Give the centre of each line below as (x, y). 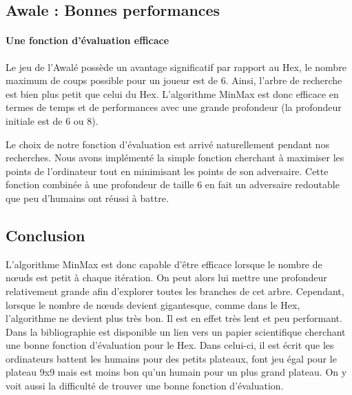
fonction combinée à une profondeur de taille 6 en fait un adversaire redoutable (173, 184)
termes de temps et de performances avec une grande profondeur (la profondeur (174, 107)
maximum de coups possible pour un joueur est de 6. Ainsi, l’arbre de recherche (174, 80)
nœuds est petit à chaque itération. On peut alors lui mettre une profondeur (166, 277)
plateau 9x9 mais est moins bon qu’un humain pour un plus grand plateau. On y (176, 372)
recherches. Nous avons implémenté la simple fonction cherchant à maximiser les (175, 158)
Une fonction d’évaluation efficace (87, 40)
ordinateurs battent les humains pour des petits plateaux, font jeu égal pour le (171, 358)
